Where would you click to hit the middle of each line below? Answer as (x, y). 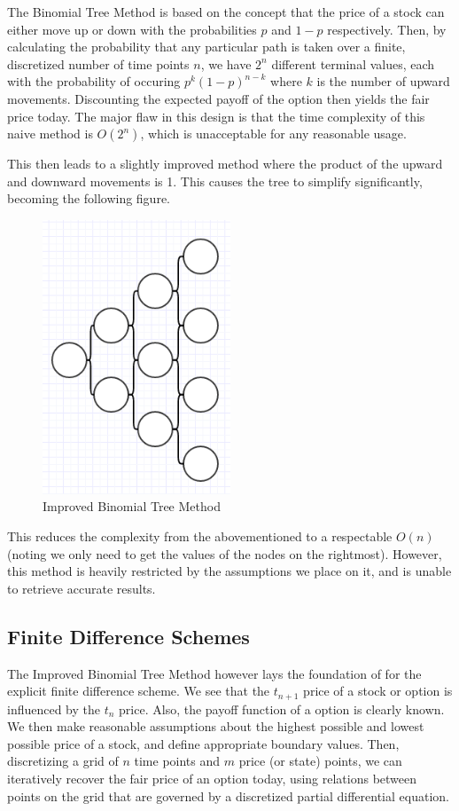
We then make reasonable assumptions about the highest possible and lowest (216, 726)
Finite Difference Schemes (128, 636)
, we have (226, 63)
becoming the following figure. (89, 198)
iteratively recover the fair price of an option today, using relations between (212, 779)
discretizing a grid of (63, 761)
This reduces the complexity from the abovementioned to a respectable (200, 536)
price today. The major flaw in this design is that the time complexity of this (216, 116)
